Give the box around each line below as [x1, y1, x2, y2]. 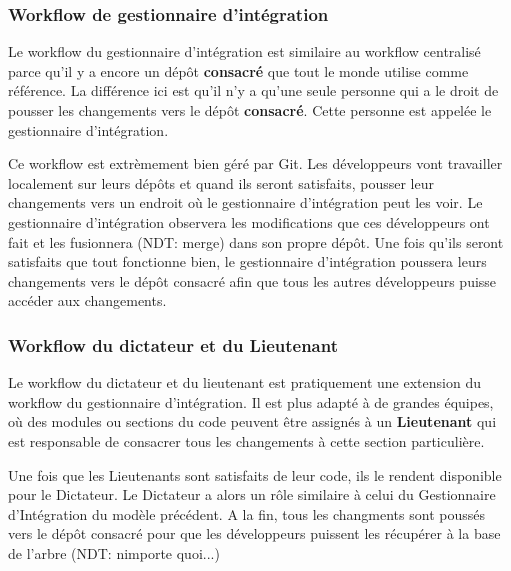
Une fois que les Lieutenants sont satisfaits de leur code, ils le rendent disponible [8, 464, 502, 485]
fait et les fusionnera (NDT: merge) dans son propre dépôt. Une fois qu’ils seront [8, 231, 504, 252]
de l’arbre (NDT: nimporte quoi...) [8, 542, 220, 563]
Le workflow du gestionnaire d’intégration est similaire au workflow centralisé [8, 41, 481, 62]
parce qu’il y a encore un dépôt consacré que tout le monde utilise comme [8, 60, 469, 81]
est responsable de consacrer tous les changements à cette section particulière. [8, 430, 485, 451]
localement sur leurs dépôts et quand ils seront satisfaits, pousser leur [8, 172, 435, 193]
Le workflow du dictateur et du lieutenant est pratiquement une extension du [8, 372, 481, 393]
